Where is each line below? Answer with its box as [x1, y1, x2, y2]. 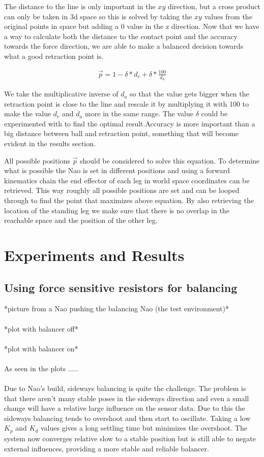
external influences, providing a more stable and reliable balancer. [4, 443, 209, 453]
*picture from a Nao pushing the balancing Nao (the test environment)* [4, 303, 229, 314]
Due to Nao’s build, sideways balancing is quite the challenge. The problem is [4, 383, 246, 394]
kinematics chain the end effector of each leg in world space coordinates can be [4, 175, 250, 185]
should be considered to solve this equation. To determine [79, 155, 260, 166]
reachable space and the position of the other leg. [4, 215, 158, 225]
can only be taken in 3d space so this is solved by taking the [4, 11, 192, 21]
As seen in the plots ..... [4, 363, 78, 373]
